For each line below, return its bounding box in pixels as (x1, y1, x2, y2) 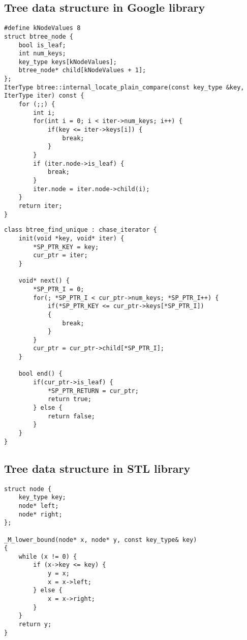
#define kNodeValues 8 (4, 24, 81, 32)
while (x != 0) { (18, 553, 77, 560)
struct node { (4, 485, 52, 493)
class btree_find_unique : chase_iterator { (4, 226, 157, 234)
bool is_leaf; (18, 41, 66, 49)
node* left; (18, 502, 59, 509)
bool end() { (18, 370, 63, 378)
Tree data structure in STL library (4, 460, 191, 476)
